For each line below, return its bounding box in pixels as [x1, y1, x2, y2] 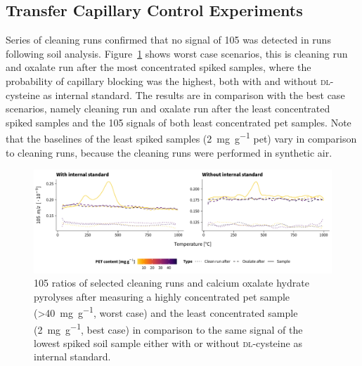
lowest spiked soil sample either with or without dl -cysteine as [34, 335, 302, 350]
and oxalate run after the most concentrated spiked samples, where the [6, 60, 311, 74]
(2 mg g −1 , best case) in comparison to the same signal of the [34, 320, 303, 336]
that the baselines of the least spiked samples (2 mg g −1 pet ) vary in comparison [6, 129, 357, 146]
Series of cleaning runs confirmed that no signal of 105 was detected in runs [6, 32, 331, 47]
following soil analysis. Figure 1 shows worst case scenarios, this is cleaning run [6, 46, 348, 60]
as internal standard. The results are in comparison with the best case [43, 87, 345, 102]
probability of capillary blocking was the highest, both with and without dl [6, 73, 330, 88]
